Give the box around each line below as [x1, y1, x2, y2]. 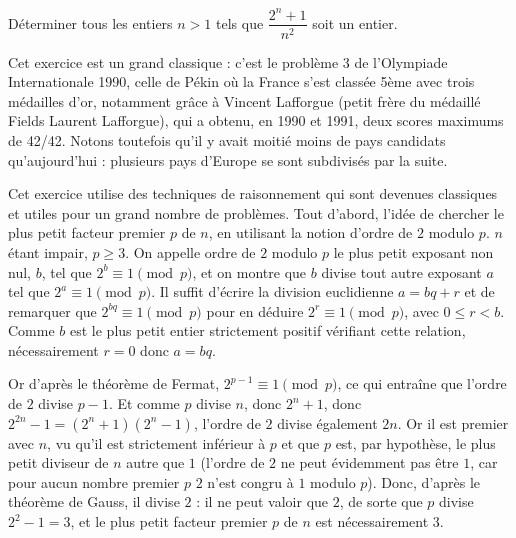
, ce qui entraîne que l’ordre [337, 373, 507, 394]
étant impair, [8, 241, 88, 262]
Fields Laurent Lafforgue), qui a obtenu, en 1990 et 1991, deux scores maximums [8, 110, 504, 131]
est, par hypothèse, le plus [335, 432, 496, 453]
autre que [126, 452, 185, 473]
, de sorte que [339, 491, 423, 512]
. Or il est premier [397, 412, 509, 433]
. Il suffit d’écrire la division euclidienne [151, 281, 394, 302]
